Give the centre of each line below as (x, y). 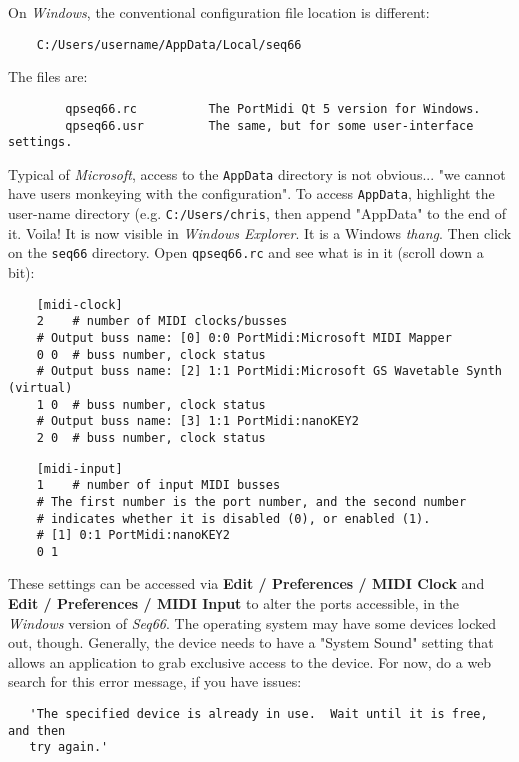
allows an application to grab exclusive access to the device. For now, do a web (250, 661)
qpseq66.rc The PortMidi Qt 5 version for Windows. (273, 108)
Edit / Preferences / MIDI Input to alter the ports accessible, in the (234, 603)
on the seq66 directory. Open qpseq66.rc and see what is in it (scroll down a (246, 252)
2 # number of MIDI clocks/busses (162, 321)
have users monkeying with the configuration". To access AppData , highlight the (251, 193)
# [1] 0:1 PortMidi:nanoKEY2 (133, 535)
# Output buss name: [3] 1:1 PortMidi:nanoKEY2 (197, 421)
